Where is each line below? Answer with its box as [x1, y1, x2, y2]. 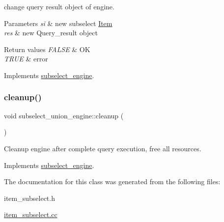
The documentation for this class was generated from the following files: [4, 176, 221, 187]
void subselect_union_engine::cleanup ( [4, 110, 124, 120]
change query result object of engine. [4, 1, 114, 11]
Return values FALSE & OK [4, 44, 90, 54]
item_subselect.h [4, 193, 55, 203]
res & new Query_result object [4, 28, 98, 38]
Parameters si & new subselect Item [4, 18, 112, 28]
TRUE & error [4, 54, 48, 64]
